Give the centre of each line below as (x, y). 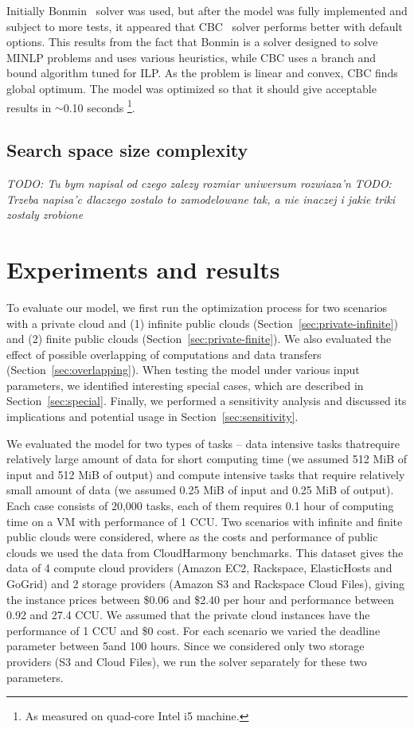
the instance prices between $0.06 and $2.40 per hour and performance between (200, 599)
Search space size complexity (127, 150)
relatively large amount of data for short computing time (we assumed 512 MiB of (207, 459)
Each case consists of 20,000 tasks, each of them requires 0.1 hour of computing (200, 506)
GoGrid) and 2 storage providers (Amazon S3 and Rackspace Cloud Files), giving (206, 584)
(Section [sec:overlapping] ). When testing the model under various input (183, 370)
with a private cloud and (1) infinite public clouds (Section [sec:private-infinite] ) (202, 323)
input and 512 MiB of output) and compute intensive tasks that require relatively (206, 474)
